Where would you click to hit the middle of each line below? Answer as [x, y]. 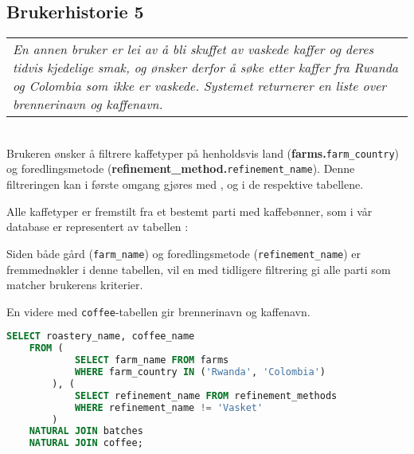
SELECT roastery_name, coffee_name [101, 337]
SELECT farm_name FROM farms [152, 360]
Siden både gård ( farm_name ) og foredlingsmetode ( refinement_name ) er [184, 253]
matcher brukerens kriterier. [75, 285]
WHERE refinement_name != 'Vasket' [169, 407]
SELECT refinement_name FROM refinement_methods [206, 395]
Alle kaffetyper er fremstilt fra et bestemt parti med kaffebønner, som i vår [189, 211]
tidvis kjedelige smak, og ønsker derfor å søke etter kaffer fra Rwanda [206, 68]
